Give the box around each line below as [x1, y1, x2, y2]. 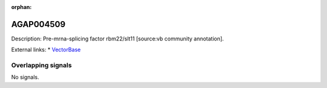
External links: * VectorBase [11, 46, 81, 54]
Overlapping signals [11, 61, 72, 69]
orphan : [11, 4, 32, 10]
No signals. [11, 74, 39, 81]
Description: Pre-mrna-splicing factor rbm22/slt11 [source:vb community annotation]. [11, 35, 224, 42]
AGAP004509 [11, 19, 66, 30]
